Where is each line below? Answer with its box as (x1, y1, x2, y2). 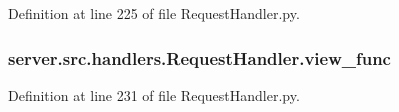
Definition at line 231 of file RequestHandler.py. (8, 84, 300, 105)
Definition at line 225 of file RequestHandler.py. (8, 3, 300, 23)
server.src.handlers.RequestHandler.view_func (8, 45, 391, 70)
